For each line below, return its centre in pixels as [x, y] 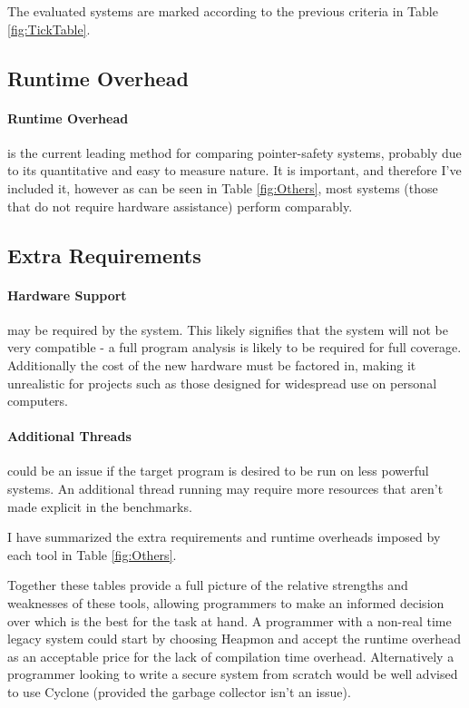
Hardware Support [67, 295]
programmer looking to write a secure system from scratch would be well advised [233, 674]
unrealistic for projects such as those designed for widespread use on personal [222, 383]
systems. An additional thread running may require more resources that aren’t [225, 489]
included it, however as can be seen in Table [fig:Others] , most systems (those [223, 187]
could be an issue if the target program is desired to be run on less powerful [218, 471]
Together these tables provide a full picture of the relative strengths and [208, 585]
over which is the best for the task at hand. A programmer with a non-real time [230, 620]
